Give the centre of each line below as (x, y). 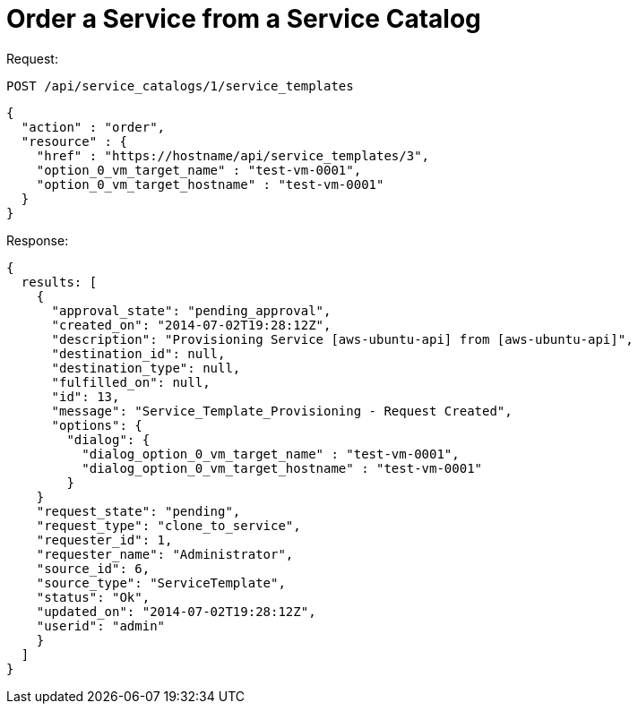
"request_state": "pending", (138, 511)
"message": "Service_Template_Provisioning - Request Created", (282, 411)
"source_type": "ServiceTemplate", (161, 583)
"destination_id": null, (138, 353)
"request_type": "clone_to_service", (168, 525)
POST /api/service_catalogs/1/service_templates (180, 86)
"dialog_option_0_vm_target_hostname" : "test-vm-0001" (282, 468)
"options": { (97, 425)
